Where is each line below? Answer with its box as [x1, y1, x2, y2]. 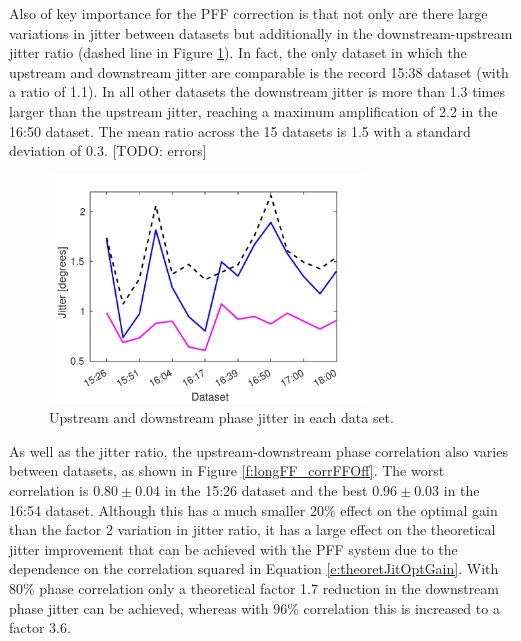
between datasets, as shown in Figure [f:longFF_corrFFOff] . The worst [9, 460, 445, 481]
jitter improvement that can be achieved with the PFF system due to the [9, 538, 458, 559]
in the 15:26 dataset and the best [164, 480, 368, 500]
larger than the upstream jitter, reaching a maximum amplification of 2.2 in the [9, 100, 498, 121]
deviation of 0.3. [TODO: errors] [9, 140, 207, 161]
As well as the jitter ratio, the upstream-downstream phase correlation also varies [9, 440, 508, 461]
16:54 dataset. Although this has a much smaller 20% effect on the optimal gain [9, 499, 498, 520]
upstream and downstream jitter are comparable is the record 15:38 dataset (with [9, 61, 509, 82]
